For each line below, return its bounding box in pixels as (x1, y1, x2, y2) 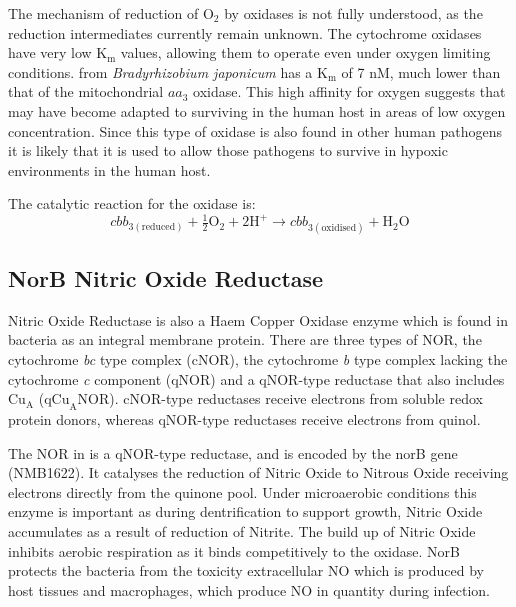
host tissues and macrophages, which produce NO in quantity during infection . (8, 579, 491, 600)
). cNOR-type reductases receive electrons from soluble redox (109, 388, 483, 409)
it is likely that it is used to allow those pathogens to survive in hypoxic (8, 140, 448, 161)
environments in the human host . (8, 159, 211, 180)
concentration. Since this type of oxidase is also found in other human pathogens (8, 120, 502, 141)
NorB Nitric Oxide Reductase (8, 263, 324, 294)
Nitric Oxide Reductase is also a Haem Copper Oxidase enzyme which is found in (8, 309, 508, 330)
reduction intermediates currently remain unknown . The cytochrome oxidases (8, 22, 482, 43)
